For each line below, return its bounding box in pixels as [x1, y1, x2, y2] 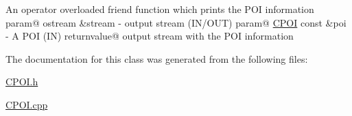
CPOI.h [5, 74, 38, 89]
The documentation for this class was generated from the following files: [5, 51, 308, 66]
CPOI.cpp [5, 97, 48, 111]
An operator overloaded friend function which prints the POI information [5, 2, 314, 16]
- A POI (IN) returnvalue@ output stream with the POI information [5, 29, 294, 43]
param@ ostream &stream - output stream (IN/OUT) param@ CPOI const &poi [5, 15, 347, 29]
